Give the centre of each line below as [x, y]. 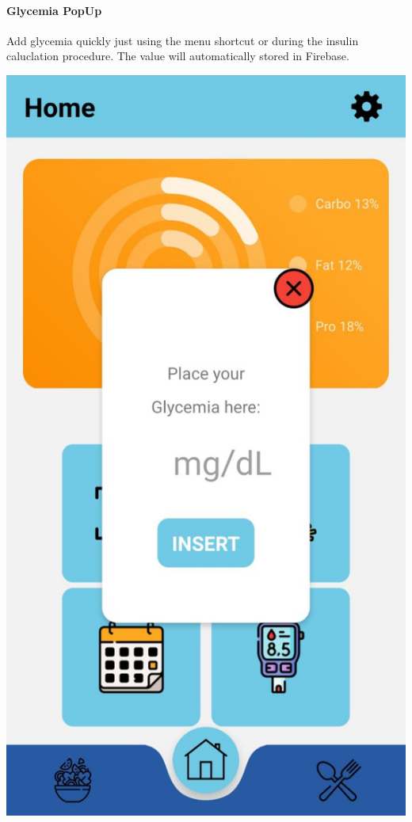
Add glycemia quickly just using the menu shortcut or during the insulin [183, 40]
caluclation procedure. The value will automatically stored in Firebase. [178, 56]
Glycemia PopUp [54, 10]
